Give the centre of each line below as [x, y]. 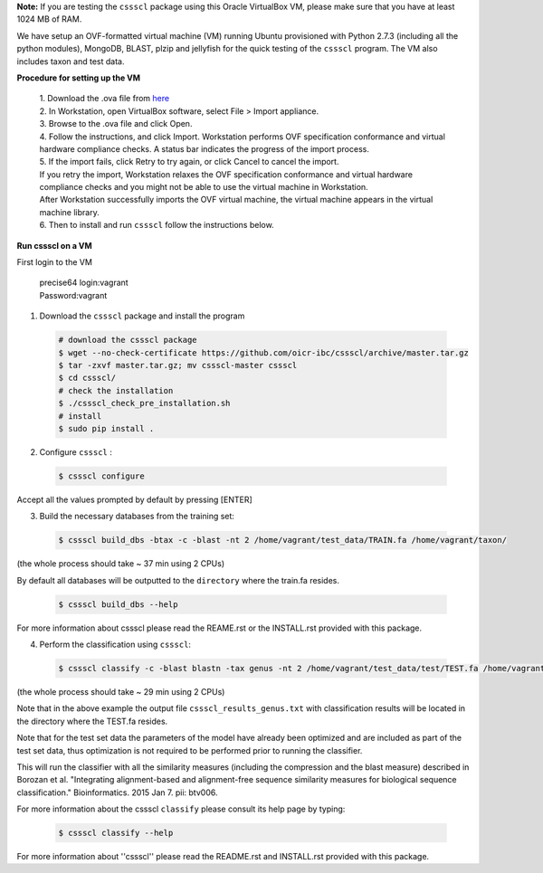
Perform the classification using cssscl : [115, 644]
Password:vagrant [73, 295]
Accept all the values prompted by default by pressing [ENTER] [134, 499]
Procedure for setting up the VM [78, 78]
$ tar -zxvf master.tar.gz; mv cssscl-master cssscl [178, 365]
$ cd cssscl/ [87, 378]
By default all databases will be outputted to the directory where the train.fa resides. [178, 580]
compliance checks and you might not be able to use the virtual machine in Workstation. [204, 187]
